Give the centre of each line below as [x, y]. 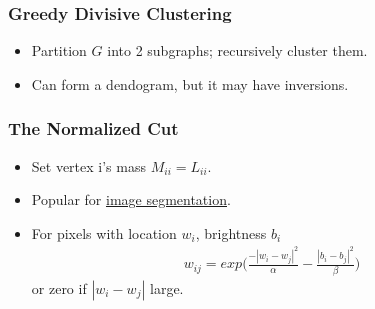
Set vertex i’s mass [88, 165]
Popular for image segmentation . [131, 199]
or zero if [59, 287]
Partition [59, 50]
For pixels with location [104, 232]
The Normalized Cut [93, 128]
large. [167, 287]
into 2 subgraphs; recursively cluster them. [237, 50]
